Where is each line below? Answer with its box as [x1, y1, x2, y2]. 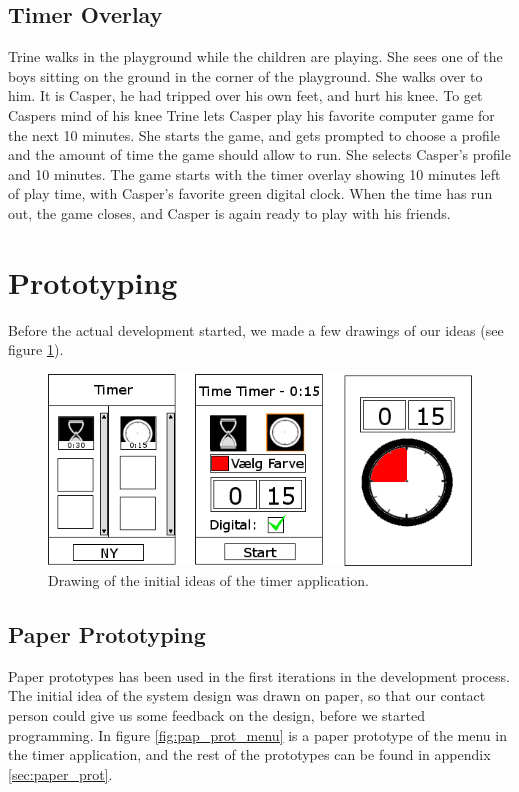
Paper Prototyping [8, 619, 206, 650]
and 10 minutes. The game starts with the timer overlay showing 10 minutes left [8, 163, 501, 184]
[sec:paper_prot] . [8, 763, 113, 784]
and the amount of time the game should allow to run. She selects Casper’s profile [8, 144, 511, 165]
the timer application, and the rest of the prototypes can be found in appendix [8, 744, 491, 765]
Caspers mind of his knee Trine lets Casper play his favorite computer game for [8, 104, 495, 125]
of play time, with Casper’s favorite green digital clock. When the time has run [8, 183, 493, 204]
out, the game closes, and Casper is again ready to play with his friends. [8, 202, 451, 223]
